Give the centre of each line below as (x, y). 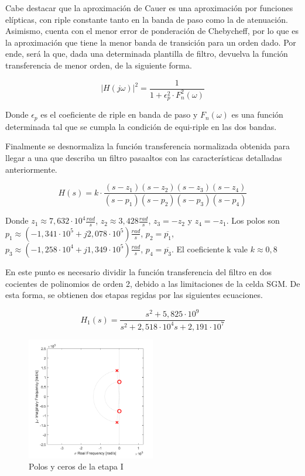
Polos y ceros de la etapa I (76, 466)
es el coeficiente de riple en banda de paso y (119, 114)
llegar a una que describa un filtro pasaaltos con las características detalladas (144, 158)
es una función (257, 114)
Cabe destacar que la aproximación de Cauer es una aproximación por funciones (149, 8)
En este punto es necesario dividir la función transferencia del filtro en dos (139, 271)
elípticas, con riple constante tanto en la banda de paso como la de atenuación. (147, 19)
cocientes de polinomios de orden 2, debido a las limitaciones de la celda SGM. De (153, 283)
